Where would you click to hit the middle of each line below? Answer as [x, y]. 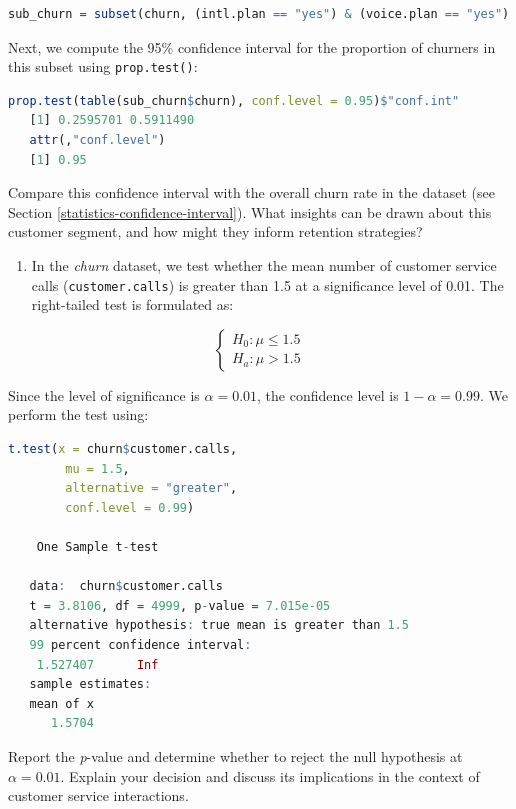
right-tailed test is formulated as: [132, 304]
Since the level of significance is [104, 394]
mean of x [61, 703]
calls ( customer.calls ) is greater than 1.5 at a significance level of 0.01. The [267, 284]
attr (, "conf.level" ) [97, 140]
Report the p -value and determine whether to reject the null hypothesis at [235, 755]
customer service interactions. [98, 795]
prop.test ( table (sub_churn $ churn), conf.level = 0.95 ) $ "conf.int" [234, 100]
